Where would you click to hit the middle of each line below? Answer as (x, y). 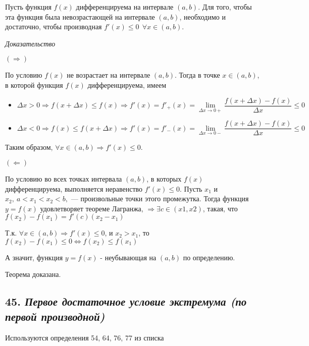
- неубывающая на (128, 257)
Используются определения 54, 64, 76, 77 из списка (85, 337)
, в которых (164, 178)
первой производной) (55, 316)
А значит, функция (34, 257)
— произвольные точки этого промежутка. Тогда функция (160, 198)
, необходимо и (202, 16)
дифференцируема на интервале (125, 7)
